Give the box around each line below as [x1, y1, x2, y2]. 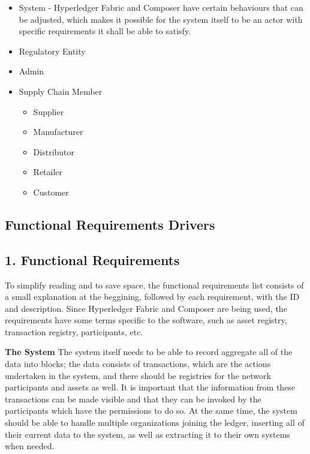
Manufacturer [33, 125, 83, 138]
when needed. [5, 440, 55, 452]
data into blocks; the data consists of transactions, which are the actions [5, 357, 271, 370]
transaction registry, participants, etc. [5, 325, 143, 338]
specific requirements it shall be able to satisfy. [19, 25, 191, 37]
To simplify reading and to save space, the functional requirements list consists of [5, 278, 304, 291]
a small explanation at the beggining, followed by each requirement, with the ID [5, 290, 300, 303]
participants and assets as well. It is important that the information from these [5, 381, 296, 393]
